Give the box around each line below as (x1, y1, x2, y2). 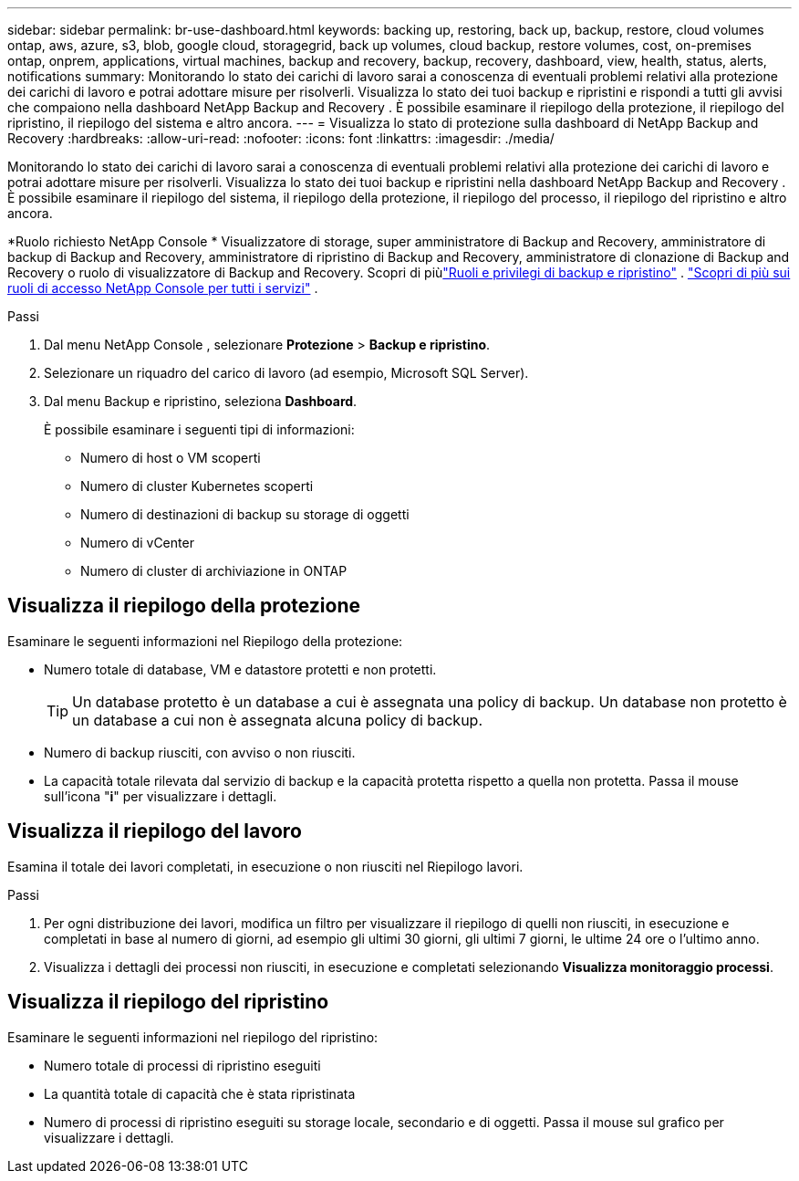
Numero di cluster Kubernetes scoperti (80, 478, 314, 494)
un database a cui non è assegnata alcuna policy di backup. (72, 710, 483, 729)
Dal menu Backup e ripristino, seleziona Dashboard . (44, 393, 358, 409)
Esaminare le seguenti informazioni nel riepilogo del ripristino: (7, 1029, 379, 1045)
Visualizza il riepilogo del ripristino (7, 990, 329, 1014)
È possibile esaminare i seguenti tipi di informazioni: (44, 422, 355, 437)
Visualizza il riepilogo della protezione (7, 594, 361, 618)
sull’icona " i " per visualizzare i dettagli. (44, 788, 277, 804)
